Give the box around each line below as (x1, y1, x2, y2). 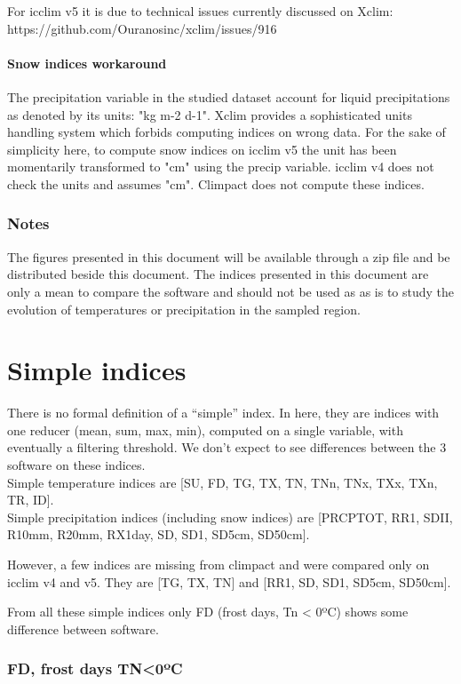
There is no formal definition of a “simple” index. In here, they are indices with (7, 403, 440, 422)
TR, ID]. (7, 490, 54, 509)
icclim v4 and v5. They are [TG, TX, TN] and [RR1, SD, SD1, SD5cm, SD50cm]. (7, 572, 451, 591)
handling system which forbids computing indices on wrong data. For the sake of (7, 123, 446, 141)
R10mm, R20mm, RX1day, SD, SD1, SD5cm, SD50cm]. (7, 525, 310, 544)
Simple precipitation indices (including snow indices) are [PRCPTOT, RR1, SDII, (7, 507, 453, 526)
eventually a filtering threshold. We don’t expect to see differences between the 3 (7, 438, 447, 457)
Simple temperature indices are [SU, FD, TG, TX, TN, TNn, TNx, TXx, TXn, (7, 473, 438, 491)
